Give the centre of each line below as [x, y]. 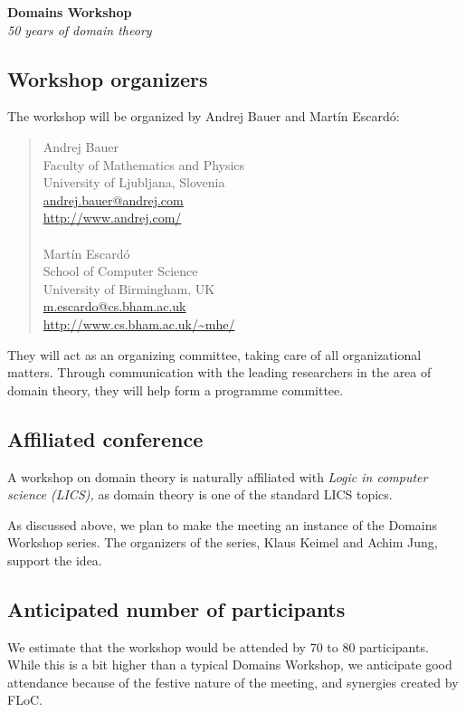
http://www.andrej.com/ [112, 218]
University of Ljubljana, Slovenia [134, 182]
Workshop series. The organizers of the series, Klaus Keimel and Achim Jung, [223, 542]
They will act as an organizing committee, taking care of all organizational [214, 354]
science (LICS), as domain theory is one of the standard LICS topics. [200, 494]
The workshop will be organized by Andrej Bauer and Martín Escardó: [204, 116]
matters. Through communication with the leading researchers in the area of [219, 372]
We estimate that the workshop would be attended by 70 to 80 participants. [218, 646]
